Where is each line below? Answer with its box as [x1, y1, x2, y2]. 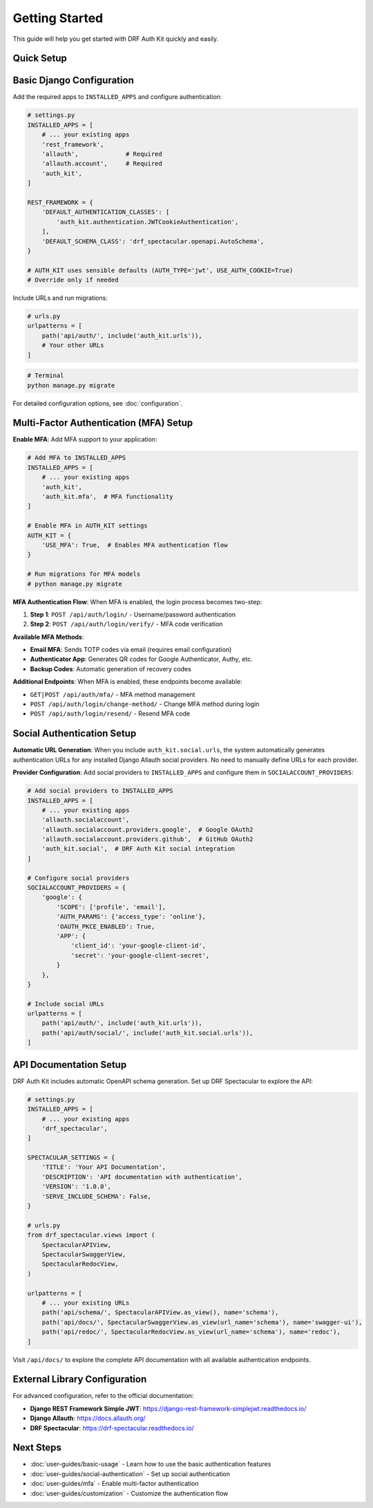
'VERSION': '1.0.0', [41, 1183, 112, 1190]
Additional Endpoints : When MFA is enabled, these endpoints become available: [12, 678, 242, 686]
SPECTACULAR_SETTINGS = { [27, 1154, 115, 1162]
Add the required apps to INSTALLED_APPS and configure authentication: [12, 93, 222, 101]
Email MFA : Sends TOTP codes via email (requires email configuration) [30, 646, 232, 654]
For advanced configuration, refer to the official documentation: [12, 1392, 194, 1400]
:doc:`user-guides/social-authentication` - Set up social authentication [30, 1469, 231, 1478]
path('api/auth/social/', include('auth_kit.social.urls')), [41, 1028, 254, 1037]
